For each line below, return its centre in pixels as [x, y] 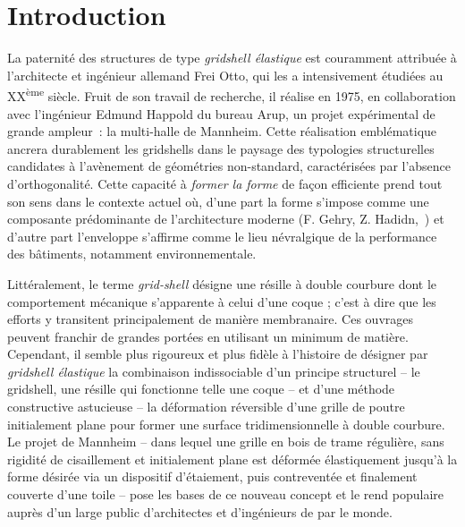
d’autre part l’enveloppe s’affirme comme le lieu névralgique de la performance [222, 236]
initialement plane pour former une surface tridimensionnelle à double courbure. [226, 424]
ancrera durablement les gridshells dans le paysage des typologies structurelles [221, 148]
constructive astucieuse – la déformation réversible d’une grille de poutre [206, 407]
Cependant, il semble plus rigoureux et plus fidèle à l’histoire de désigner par [218, 354]
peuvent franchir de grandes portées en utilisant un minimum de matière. [208, 336]
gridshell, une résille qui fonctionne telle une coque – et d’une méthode [201, 389]
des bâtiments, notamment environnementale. [132, 254]
